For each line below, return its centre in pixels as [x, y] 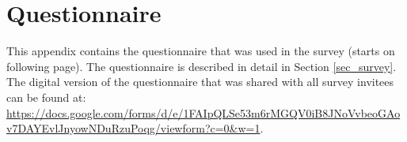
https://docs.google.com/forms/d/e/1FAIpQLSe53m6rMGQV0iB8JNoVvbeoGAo [203, 112]
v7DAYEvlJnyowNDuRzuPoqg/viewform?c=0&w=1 [133, 128]
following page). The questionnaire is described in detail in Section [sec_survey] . [202, 66]
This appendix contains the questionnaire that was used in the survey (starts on [201, 51]
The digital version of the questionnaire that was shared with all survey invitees [200, 82]
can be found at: [46, 97]
